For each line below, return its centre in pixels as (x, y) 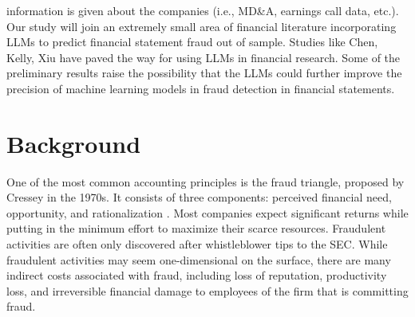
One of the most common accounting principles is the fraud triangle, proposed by (206, 181)
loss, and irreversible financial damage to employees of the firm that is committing (207, 290)
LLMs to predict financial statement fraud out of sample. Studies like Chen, (192, 42)
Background (74, 143)
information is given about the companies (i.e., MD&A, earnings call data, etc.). (203, 10)
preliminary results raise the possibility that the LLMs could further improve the (204, 73)
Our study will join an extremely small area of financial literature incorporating (202, 26)
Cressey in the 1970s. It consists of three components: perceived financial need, (199, 197)
